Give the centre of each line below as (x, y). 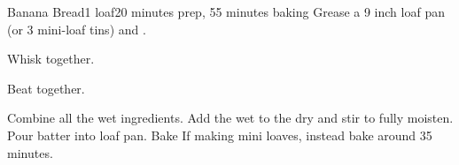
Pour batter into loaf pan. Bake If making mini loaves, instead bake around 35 (220, 135)
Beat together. (46, 88)
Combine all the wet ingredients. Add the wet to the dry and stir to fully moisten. (230, 118)
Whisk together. (51, 59)
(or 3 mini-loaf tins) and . (77, 29)
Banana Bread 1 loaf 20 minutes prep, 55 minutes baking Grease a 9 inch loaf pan (226, 11)
